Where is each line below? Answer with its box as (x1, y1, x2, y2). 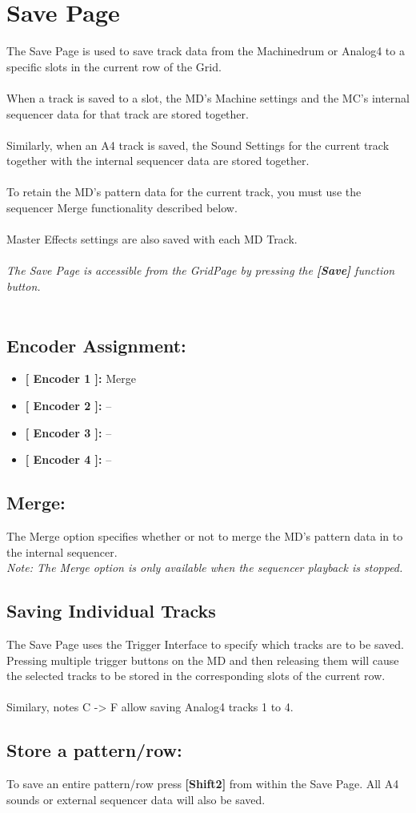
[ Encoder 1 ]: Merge (25, 370, 136, 387)
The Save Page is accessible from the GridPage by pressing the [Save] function (6, 262, 395, 279)
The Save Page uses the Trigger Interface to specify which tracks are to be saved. (6, 635, 404, 652)
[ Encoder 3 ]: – (25, 424, 112, 441)
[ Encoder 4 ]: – (25, 451, 112, 468)
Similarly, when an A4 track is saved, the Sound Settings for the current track (6, 136, 390, 153)
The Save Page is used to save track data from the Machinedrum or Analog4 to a (6, 42, 405, 59)
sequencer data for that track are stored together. (6, 105, 249, 122)
